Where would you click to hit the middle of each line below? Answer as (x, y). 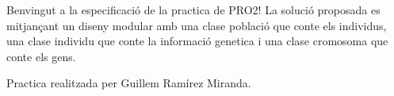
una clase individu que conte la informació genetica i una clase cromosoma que (197, 41)
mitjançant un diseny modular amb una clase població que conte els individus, (197, 25)
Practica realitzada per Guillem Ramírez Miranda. (129, 83)
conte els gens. (41, 56)
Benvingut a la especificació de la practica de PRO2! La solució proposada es (193, 10)
